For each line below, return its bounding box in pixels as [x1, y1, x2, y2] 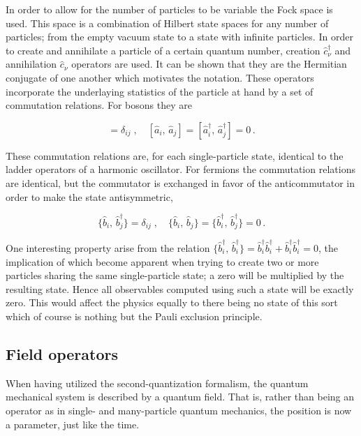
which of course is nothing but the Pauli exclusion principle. [6, 308, 263, 323]
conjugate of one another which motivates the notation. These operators [6, 70, 314, 84]
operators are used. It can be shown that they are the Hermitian [71, 57, 347, 71]
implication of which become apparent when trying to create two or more [6, 254, 319, 269]
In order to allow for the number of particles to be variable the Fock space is [6, 2, 333, 16]
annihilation [6, 57, 57, 71]
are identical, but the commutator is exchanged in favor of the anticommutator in [6, 175, 355, 190]
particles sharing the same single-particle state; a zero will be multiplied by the [6, 268, 344, 283]
